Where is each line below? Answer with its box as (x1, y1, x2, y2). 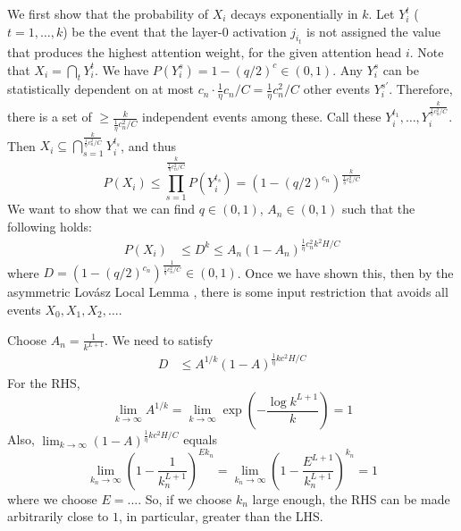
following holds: (7, 217, 92, 236)
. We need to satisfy (105, 330, 214, 349)
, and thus (121, 136, 176, 155)
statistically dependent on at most (7, 80, 195, 98)
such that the (341, 199, 415, 218)
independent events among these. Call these (142, 107, 381, 126)
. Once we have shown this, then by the (237, 263, 454, 282)
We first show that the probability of (7, 4, 209, 22)
